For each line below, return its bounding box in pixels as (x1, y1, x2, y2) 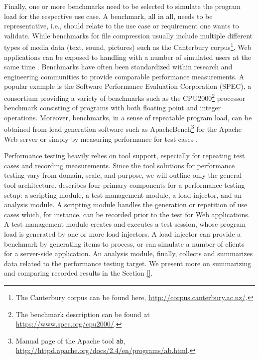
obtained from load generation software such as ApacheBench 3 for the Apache (4, 122, 242, 134)
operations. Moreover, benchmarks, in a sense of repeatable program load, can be (4, 112, 252, 122)
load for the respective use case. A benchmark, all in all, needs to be (4, 10, 213, 21)
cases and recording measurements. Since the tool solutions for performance (4, 160, 235, 170)
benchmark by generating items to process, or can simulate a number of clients (4, 238, 245, 249)
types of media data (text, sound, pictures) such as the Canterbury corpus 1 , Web (4, 40, 252, 52)
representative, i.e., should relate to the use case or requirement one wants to (4, 20, 239, 31)
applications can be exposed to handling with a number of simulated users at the (4, 51, 251, 62)
